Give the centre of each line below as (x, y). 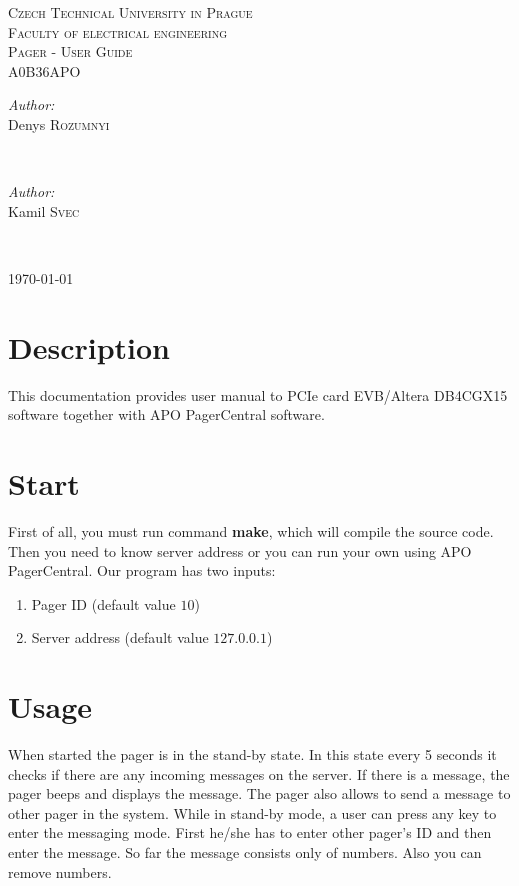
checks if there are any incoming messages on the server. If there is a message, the (259, 773)
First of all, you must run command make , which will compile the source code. (251, 530)
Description (89, 346)
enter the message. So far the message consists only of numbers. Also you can (245, 852)
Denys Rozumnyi (59, 123)
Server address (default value (120, 637)
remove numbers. (60, 871)
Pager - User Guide (70, 51)
